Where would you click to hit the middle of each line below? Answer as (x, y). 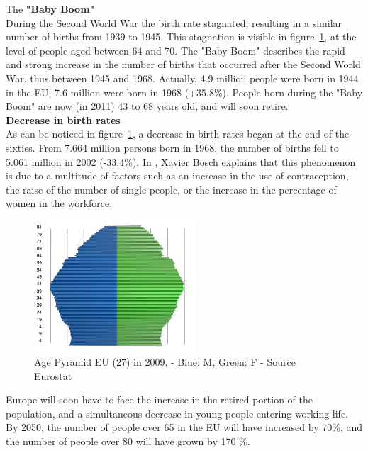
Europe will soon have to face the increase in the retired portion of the (159, 399)
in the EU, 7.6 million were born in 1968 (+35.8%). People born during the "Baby (184, 92)
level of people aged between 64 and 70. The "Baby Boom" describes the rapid (175, 50)
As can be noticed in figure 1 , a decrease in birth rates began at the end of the (178, 134)
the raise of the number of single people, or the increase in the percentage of (171, 189)
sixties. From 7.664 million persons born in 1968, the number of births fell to (172, 147)
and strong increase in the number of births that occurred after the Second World (183, 64)
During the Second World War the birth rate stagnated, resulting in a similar (174, 22)
